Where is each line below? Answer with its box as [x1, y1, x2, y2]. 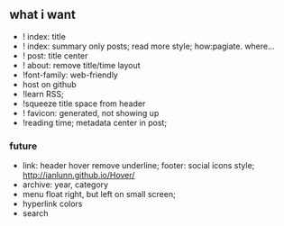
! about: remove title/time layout [22, 59, 142, 70]
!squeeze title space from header [22, 98, 146, 109]
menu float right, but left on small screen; [22, 189, 176, 200]
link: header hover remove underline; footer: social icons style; [22, 160, 255, 171]
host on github [22, 78, 77, 89]
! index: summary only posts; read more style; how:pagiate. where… [22, 41, 275, 51]
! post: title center [22, 50, 88, 61]
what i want [9, 7, 77, 23]
